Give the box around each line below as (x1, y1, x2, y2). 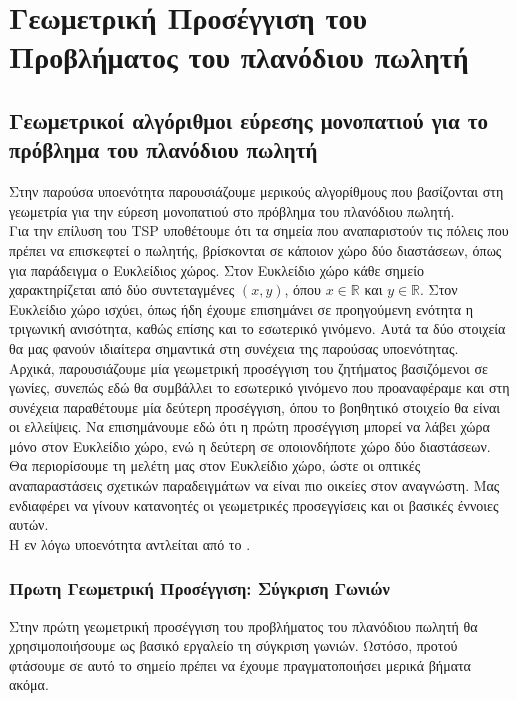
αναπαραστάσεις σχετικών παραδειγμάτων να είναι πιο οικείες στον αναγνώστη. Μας (9, 475, 500, 496)
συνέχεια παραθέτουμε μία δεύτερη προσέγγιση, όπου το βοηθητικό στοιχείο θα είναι (9, 396, 501, 417)
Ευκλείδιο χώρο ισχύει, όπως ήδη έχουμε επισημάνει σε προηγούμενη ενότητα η (9, 298, 474, 319)
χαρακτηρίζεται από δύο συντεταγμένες (9, 279, 235, 300)
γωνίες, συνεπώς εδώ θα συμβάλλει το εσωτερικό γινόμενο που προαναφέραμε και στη (9, 377, 510, 398)
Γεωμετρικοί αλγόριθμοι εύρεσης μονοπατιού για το (9, 104, 489, 135)
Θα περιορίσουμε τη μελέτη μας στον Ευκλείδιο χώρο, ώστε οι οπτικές (9, 455, 421, 476)
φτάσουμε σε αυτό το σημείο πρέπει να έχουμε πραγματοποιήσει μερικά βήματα (9, 654, 471, 675)
